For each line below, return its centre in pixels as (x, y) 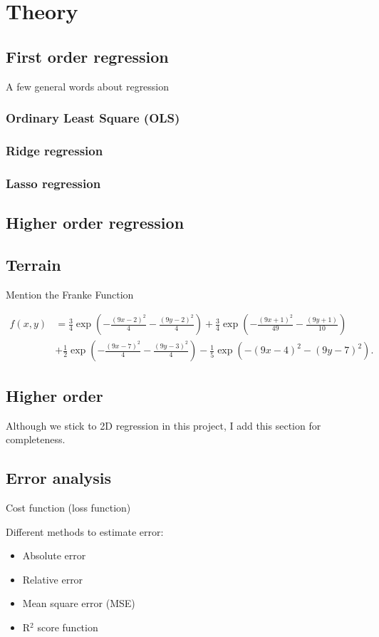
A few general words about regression (88, 86)
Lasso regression (53, 183)
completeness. (36, 439)
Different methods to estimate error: (85, 531)
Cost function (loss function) (68, 507)
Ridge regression (54, 150)
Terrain (33, 264)
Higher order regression (95, 223)
